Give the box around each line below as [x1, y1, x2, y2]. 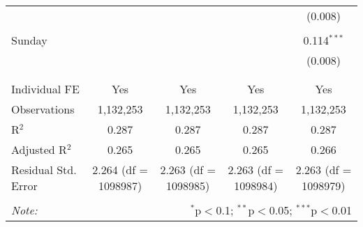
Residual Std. [11, 162, 77, 178]
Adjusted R [11, 141, 67, 157]
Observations [11, 101, 75, 117]
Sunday [11, 32, 47, 48]
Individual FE [11, 81, 80, 97]
